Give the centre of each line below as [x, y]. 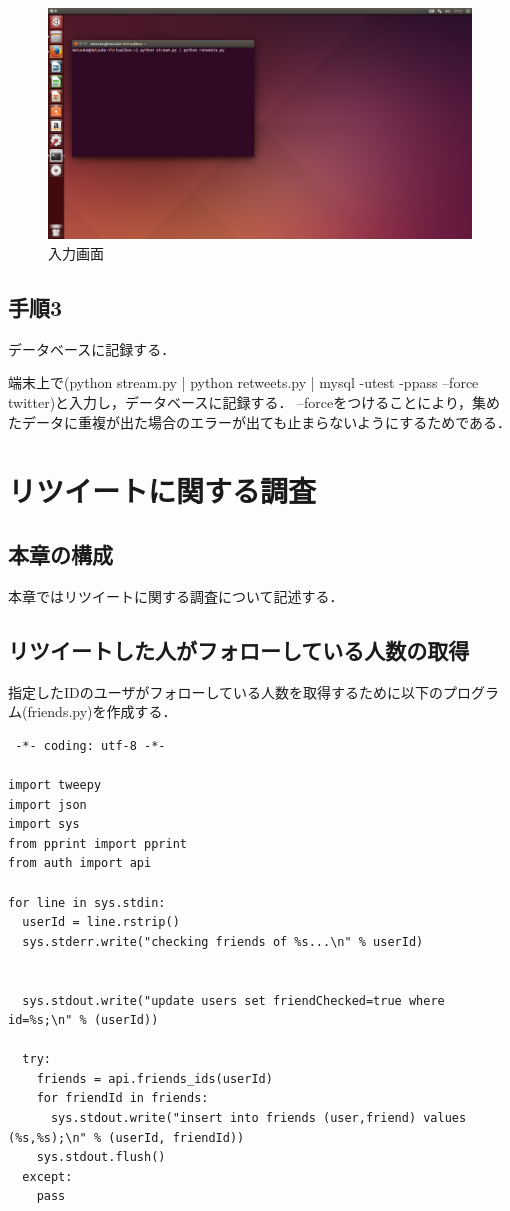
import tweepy [55, 784]
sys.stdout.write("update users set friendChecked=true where [233, 1000]
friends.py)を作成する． [102, 711]
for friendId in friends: [122, 1098]
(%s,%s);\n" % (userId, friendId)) [126, 1137]
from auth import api [80, 863]
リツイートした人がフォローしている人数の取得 [239, 649]
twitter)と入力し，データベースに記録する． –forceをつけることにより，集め [254, 402]
